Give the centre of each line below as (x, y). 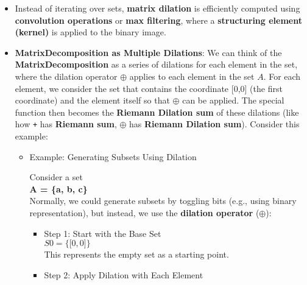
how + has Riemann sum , (66, 124)
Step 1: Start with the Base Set (103, 233)
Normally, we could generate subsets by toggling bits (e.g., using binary (163, 201)
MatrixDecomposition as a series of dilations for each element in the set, (156, 64)
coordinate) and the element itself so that (92, 100)
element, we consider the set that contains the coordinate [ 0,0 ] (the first (149, 88)
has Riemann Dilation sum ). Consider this (214, 124)
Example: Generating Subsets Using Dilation (113, 156)
